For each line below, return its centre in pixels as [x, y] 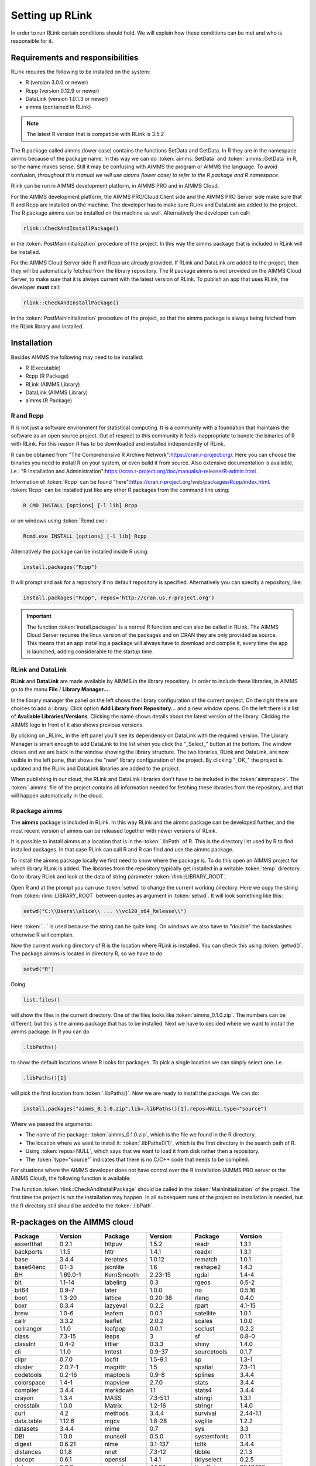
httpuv [114, 1244]
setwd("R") [39, 969]
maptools [117, 1375]
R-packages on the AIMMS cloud [72, 1222]
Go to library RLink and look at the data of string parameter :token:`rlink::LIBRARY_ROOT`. [118, 877]
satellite [205, 1314]
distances [28, 1452]
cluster [24, 1367]
